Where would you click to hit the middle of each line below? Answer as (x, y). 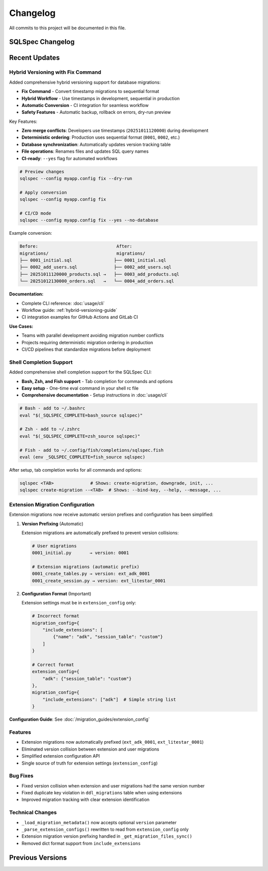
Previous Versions (38, 857)
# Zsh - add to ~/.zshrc (50, 429)
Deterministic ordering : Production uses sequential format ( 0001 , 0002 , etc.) (101, 137)
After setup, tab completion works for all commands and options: (76, 470)
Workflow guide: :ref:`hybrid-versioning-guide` (69, 310)
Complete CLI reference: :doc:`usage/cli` (63, 303)
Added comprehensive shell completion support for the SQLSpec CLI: (80, 372)
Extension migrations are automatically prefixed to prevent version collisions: (100, 533)
